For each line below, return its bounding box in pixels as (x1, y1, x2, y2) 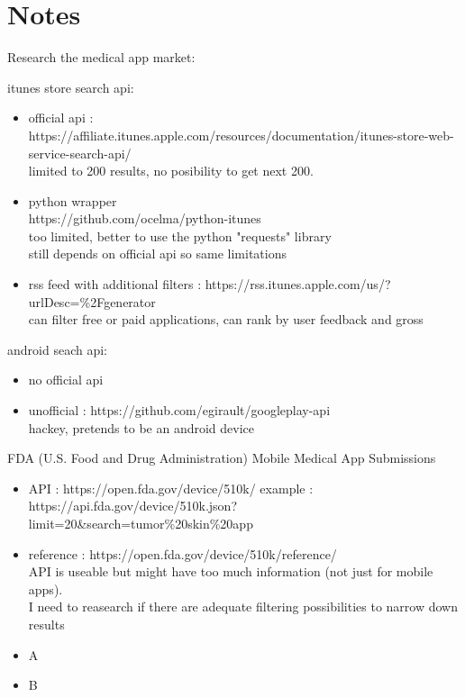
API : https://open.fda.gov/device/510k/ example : (28, 478, 314, 497)
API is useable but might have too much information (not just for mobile (28, 562, 433, 581)
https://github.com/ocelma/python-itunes (28, 209, 261, 228)
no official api (28, 370, 104, 389)
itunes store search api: (7, 77, 134, 96)
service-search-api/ (28, 143, 132, 162)
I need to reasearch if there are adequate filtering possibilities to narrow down (28, 597, 458, 616)
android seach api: (7, 339, 107, 358)
